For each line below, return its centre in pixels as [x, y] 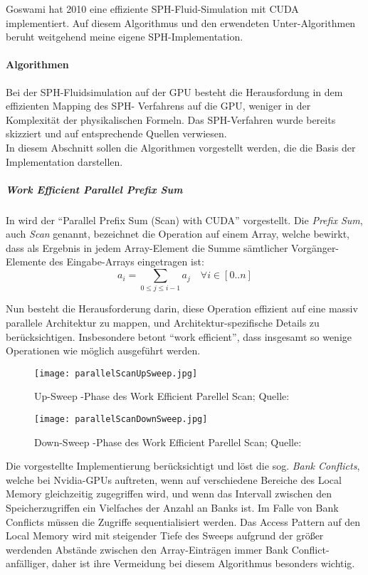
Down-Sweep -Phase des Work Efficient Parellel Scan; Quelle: [168, 442]
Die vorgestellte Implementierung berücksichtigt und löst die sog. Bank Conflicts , [183, 466]
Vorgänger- [315, 247]
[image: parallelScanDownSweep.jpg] [121, 420]
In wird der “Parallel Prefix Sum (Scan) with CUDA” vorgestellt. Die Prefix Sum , [184, 220]
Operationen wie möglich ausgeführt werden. [103, 350]
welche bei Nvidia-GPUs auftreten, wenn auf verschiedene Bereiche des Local [174, 479]
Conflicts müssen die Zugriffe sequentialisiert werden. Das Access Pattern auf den [183, 521]
